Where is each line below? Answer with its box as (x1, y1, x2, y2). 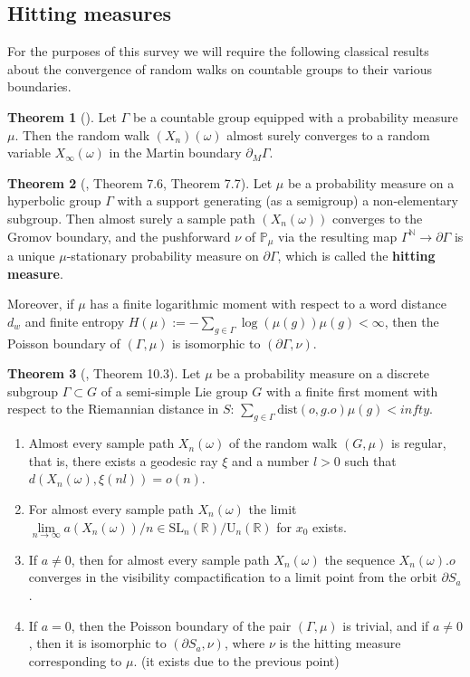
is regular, (390, 434, 446, 453)
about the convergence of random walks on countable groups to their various (7, 59, 433, 78)
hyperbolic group (7, 191, 101, 210)
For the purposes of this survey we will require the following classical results (7, 42, 429, 61)
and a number (232, 451, 310, 470)
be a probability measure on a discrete (216, 364, 430, 383)
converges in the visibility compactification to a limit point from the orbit (28, 567, 437, 586)
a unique (7, 246, 55, 264)
